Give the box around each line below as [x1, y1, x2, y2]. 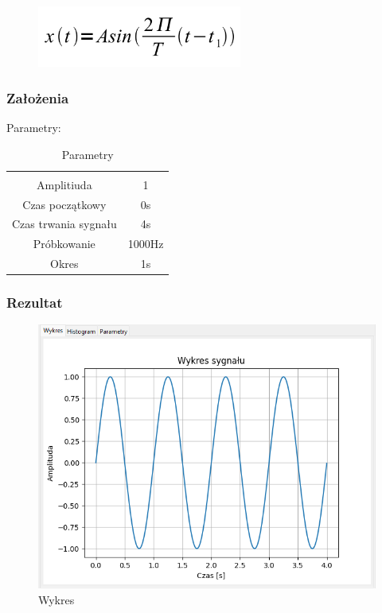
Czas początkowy [22, 196, 107, 212]
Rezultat [6, 293, 63, 312]
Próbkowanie [33, 235, 95, 252]
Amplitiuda [37, 176, 92, 192]
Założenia [6, 87, 69, 107]
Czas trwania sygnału [12, 215, 117, 232]
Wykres [38, 592, 75, 608]
